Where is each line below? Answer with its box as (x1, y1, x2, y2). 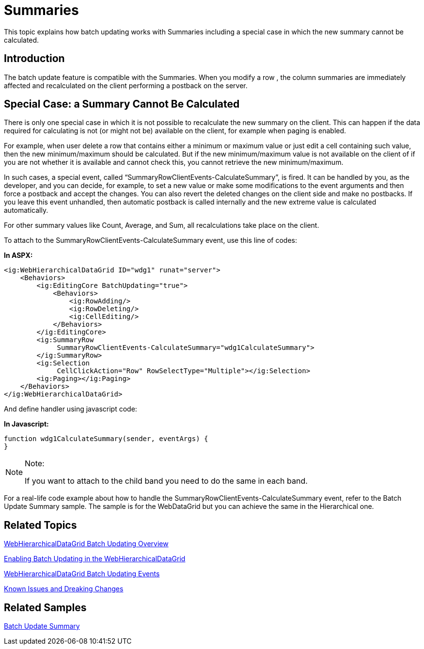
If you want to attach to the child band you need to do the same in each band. (25, 476, 308, 486)
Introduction (4, 52, 65, 65)
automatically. (4, 206, 48, 215)
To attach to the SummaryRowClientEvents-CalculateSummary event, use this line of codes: (4, 236, 297, 245)
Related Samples (4, 601, 87, 614)
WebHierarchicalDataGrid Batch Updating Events (4, 570, 160, 578)
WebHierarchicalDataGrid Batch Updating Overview (4, 539, 169, 548)
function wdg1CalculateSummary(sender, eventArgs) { (4, 435, 208, 443)
